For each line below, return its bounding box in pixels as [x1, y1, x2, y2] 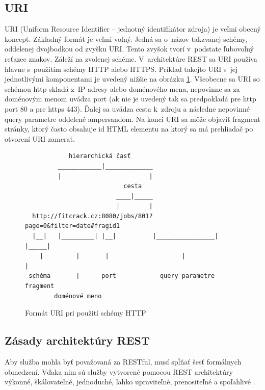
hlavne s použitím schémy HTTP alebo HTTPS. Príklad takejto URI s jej [5, 63, 238, 74]
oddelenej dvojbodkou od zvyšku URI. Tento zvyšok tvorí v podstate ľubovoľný [5, 43, 254, 54]
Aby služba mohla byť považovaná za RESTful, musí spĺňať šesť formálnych [5, 356, 242, 367]
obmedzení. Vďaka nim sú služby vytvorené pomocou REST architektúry [5, 366, 233, 377]
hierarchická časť [68, 152, 131, 160]
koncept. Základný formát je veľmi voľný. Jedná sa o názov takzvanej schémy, [5, 33, 247, 44]
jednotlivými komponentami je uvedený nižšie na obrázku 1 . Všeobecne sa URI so [5, 73, 260, 84]
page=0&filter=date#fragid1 [25, 222, 120, 230]
